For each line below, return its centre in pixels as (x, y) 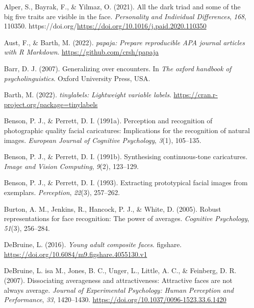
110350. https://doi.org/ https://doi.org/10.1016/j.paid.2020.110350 (105, 26)
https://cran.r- (196, 95)
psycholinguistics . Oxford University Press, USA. (77, 78)
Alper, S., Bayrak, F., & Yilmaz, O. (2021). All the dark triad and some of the (122, 6)
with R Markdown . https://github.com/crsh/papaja (81, 52)
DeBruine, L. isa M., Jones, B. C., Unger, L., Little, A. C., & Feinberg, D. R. (120, 270)
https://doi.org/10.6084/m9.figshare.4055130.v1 (76, 254)
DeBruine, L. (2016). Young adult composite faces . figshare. (93, 244)
